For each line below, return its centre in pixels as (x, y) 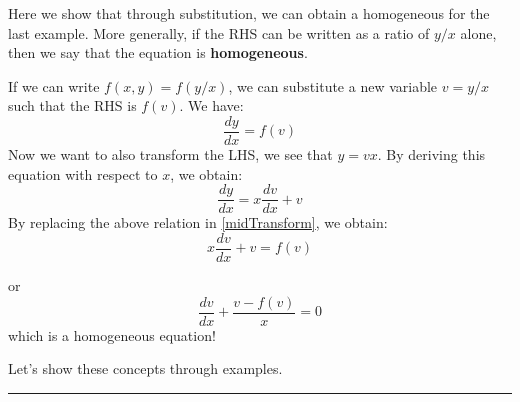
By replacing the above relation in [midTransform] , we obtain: (198, 222)
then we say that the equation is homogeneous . (158, 52)
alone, (478, 32)
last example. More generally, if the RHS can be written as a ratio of (219, 32)
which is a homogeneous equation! (112, 334)
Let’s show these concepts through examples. (145, 368)
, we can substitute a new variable (333, 85)
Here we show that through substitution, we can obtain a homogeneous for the (249, 13)
